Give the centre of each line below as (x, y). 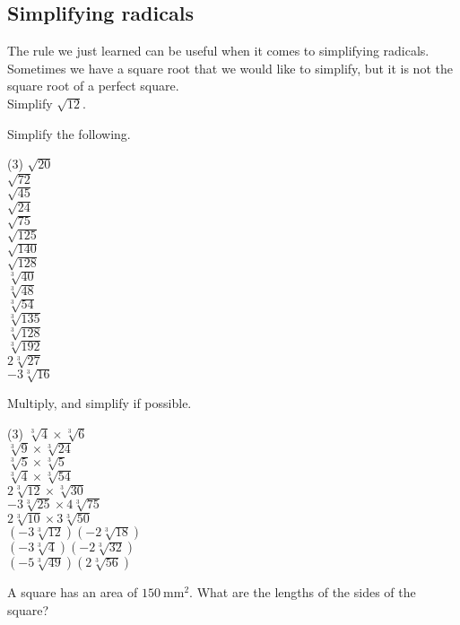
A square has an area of (73, 592)
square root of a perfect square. (93, 86)
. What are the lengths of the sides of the (303, 592)
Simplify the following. (69, 133)
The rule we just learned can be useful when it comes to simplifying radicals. (218, 51)
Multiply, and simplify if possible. (100, 402)
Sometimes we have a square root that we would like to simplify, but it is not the (230, 68)
